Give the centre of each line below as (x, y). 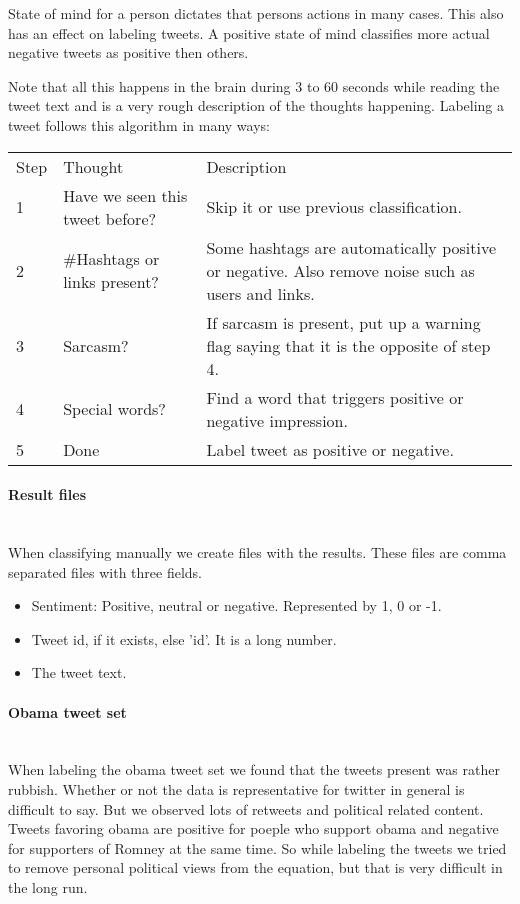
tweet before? (110, 218)
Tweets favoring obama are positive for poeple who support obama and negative (253, 828)
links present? (111, 282)
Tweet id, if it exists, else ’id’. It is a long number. (184, 638)
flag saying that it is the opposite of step (348, 345)
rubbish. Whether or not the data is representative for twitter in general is (236, 788)
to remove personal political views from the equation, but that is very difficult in (255, 867)
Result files (47, 494)
